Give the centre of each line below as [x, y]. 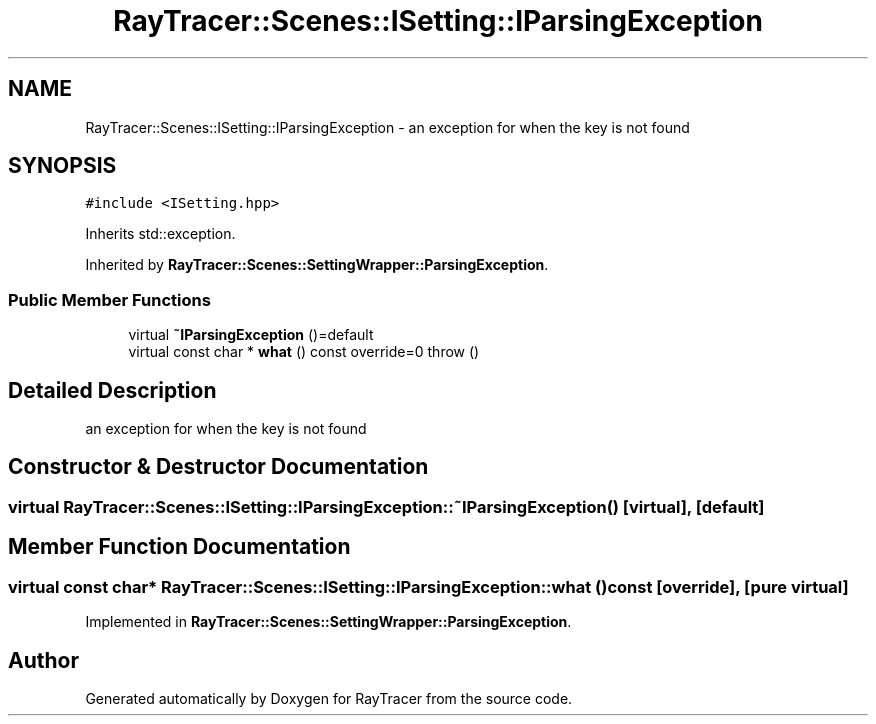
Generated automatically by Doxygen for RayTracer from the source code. [329, 698]
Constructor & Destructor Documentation [218, 467]
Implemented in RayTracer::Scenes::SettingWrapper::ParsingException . [328, 622]
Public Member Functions [109, 299]
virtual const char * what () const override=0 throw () [304, 352]
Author [43, 660]
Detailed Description [112, 390]
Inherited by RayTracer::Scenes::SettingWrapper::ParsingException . [317, 265]
